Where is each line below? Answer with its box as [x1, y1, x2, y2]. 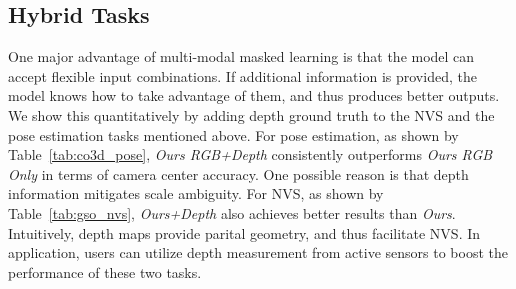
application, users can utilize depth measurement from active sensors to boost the [8, 242, 508, 263]
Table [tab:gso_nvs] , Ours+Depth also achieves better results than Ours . [8, 202, 456, 223]
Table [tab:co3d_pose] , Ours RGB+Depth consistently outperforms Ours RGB [8, 144, 493, 165]
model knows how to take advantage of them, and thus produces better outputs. [8, 85, 500, 106]
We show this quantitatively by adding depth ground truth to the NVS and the [8, 104, 495, 125]
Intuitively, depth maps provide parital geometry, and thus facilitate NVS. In [8, 222, 481, 243]
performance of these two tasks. [8, 261, 202, 282]
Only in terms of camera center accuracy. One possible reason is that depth [8, 163, 469, 184]
